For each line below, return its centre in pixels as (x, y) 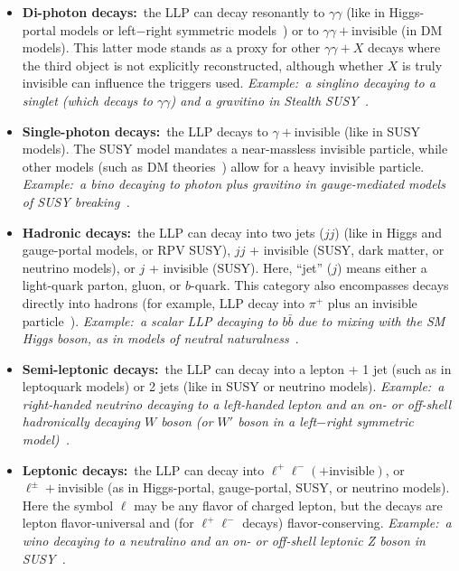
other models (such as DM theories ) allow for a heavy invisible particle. (223, 166)
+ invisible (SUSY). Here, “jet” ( (240, 267)
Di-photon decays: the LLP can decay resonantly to (173, 12)
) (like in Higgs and (388, 232)
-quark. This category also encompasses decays (320, 285)
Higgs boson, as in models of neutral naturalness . (160, 338)
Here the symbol (68, 505)
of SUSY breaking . (76, 201)
